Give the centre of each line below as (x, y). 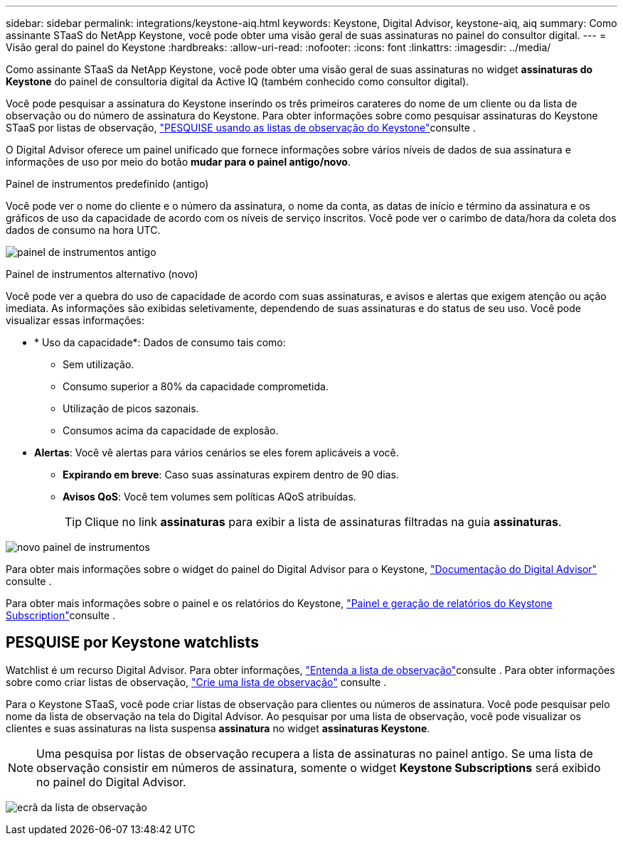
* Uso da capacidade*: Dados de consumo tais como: (160, 342)
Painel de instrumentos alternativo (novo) (102, 274)
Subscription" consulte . (61, 615)
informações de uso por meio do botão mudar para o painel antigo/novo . (178, 162)
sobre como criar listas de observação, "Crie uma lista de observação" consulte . (196, 682)
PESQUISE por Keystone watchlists (132, 643)
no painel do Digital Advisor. (111, 782)
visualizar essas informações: (75, 320)
